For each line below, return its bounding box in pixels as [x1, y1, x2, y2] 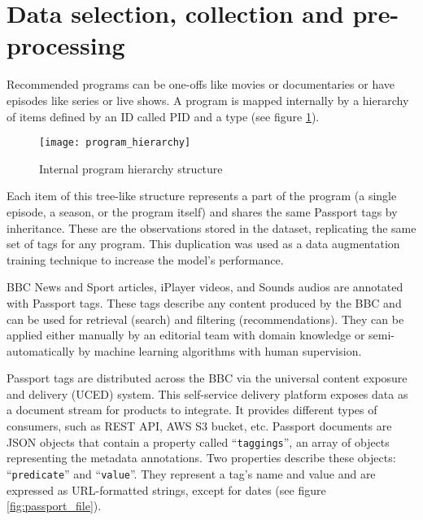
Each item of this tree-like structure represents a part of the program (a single [7, 187, 397, 204]
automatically [7, 342, 75, 359]
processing [7, 28, 125, 62]
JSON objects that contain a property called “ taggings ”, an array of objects [7, 433, 390, 450]
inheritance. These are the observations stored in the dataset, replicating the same [7, 219, 416, 236]
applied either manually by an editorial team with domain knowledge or [7, 326, 365, 343]
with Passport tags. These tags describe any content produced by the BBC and [7, 294, 402, 311]
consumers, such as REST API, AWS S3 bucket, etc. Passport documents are [7, 417, 392, 435]
